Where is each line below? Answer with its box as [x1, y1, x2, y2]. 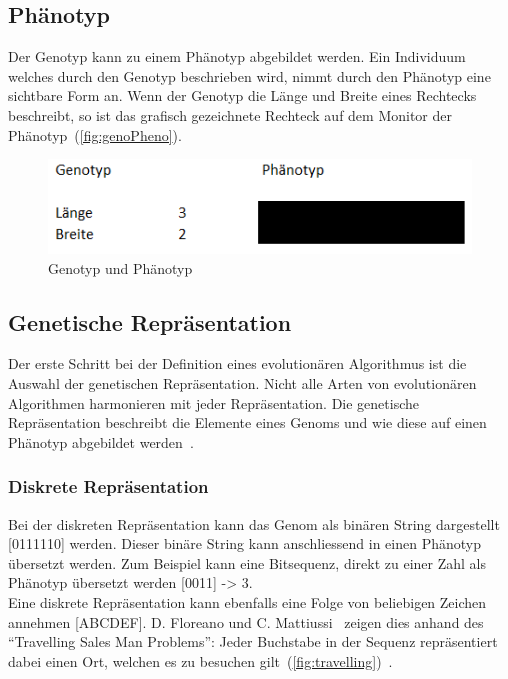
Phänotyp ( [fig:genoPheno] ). [8, 124, 182, 145]
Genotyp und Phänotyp [48, 257, 193, 278]
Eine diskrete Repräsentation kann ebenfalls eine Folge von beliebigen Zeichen [8, 591, 487, 612]
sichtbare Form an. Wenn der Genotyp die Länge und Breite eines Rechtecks [8, 85, 477, 106]
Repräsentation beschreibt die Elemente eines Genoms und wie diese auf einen [8, 412, 487, 433]
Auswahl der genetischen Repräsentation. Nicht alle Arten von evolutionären [8, 372, 477, 393]
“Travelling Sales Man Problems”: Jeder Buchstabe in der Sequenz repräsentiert [8, 631, 498, 652]
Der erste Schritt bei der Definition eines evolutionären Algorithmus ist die [8, 353, 467, 374]
